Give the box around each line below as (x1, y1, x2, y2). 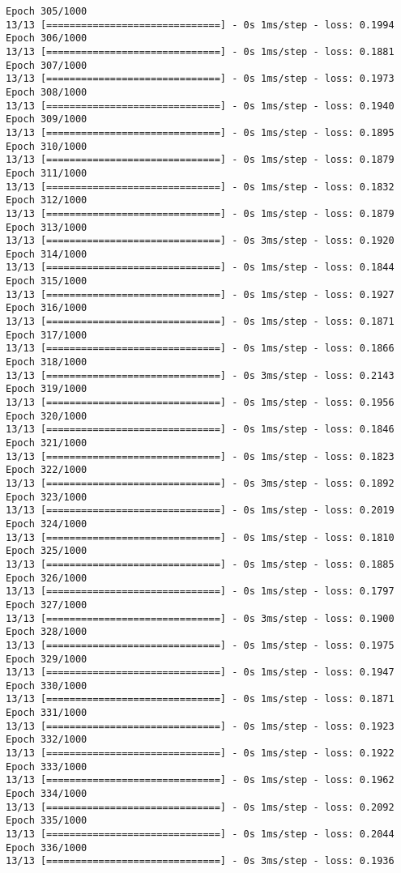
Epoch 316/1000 (6, 302, 87, 314)
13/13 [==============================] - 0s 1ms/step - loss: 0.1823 (6, 450, 395, 462)
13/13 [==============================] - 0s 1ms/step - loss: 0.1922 (6, 747, 395, 760)
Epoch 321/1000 (6, 437, 87, 449)
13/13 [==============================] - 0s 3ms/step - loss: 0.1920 (6, 235, 395, 247)
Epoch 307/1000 (6, 59, 87, 71)
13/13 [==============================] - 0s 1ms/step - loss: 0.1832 (6, 181, 395, 193)
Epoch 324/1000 (6, 517, 87, 530)
